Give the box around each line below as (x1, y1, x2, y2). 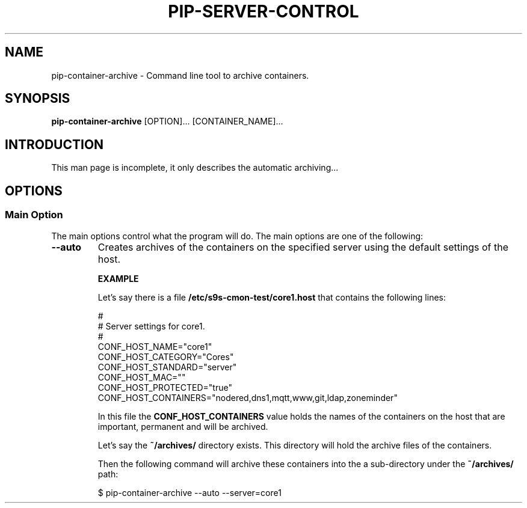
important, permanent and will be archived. (97, 421, 268, 432)
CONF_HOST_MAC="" (97, 372, 186, 382)
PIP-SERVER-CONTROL (168, 1, 359, 22)
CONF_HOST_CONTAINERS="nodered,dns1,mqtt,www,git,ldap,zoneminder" (97, 392, 398, 403)
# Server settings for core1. (97, 320, 205, 331)
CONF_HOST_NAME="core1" (97, 341, 212, 352)
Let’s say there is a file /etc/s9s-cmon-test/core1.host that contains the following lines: (97, 292, 446, 302)
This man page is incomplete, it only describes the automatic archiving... (51, 162, 339, 173)
